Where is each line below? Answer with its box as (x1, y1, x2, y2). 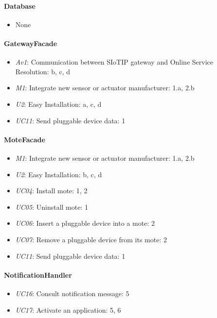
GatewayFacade (4, 38, 57, 48)
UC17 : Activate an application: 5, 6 (15, 304, 121, 315)
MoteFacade (4, 134, 45, 144)
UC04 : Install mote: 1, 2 (15, 185, 88, 196)
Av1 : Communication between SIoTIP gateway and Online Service (15, 57, 213, 67)
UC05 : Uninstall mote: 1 (15, 201, 88, 212)
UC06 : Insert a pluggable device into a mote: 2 (15, 218, 155, 228)
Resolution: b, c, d (15, 66, 71, 76)
